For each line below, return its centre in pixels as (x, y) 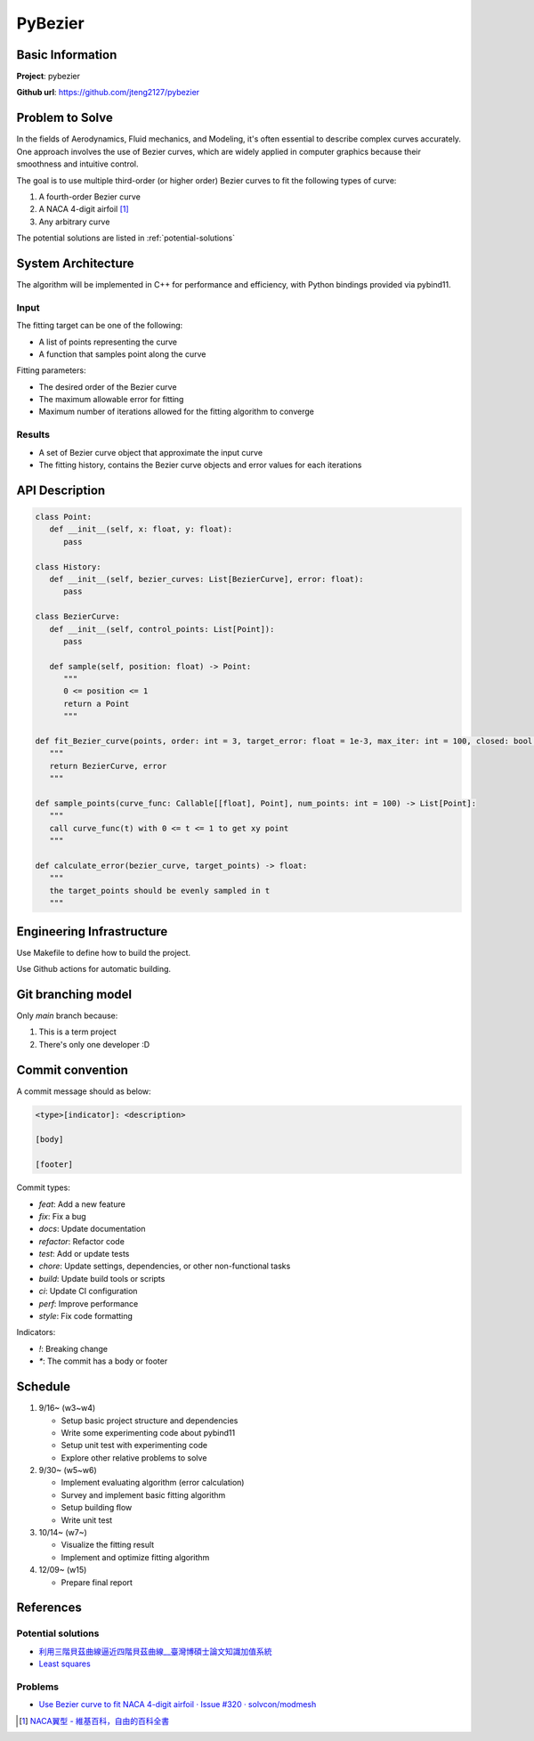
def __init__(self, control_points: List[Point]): (162, 629)
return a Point (97, 704)
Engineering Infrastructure (92, 931)
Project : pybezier (48, 77)
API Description (61, 490)
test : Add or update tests (84, 1254)
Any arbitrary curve (74, 222)
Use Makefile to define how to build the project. (104, 952)
